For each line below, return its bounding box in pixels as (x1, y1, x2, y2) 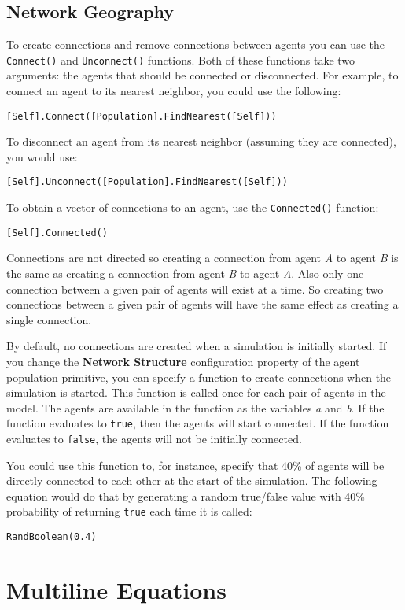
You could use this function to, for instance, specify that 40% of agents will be (6, 457, 385, 473)
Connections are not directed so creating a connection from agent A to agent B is (6, 250, 399, 266)
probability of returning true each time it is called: (6, 503, 252, 519)
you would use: (6, 148, 78, 165)
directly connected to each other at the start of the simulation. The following (6, 472, 377, 489)
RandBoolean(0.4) (6, 531, 97, 543)
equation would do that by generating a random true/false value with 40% (6, 487, 365, 504)
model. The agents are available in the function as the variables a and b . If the (6, 399, 385, 416)
